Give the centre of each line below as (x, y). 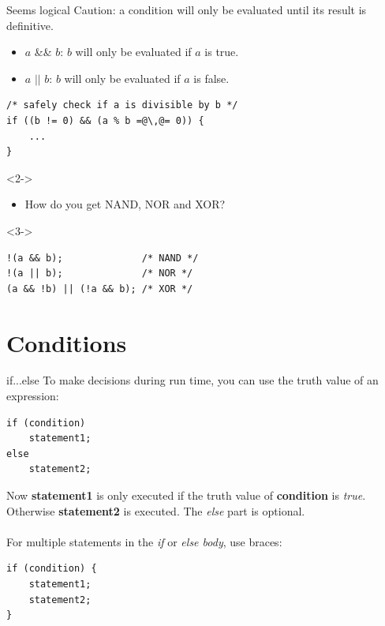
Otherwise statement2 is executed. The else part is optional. (156, 510)
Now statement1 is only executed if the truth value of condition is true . (186, 495)
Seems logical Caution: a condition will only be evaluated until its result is (187, 9)
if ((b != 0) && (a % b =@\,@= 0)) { (105, 120)
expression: (33, 396)
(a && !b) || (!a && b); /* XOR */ (100, 289)
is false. (211, 78)
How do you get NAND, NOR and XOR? (125, 204)
